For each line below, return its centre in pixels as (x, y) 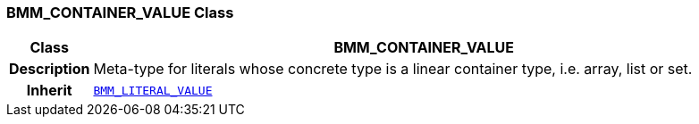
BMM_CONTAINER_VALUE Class (120, 12)
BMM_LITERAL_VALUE (153, 90)
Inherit (49, 91)
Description (50, 69)
